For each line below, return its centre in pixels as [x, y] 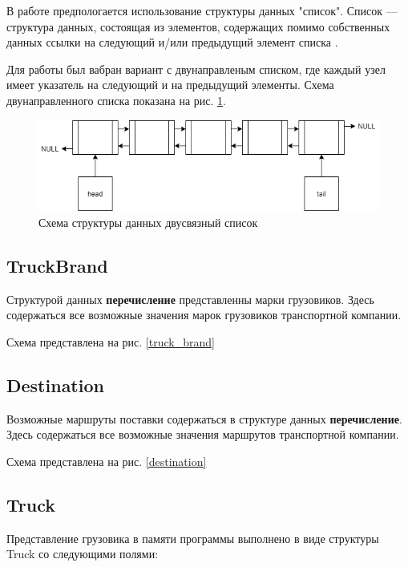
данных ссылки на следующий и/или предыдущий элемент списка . [172, 42]
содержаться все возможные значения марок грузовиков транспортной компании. [204, 315]
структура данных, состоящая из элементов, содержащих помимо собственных [198, 26]
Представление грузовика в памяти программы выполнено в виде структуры [193, 538]
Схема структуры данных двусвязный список [148, 222]
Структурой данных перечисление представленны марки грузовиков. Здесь [190, 299]
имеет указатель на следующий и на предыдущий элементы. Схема [170, 85]
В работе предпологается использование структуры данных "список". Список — [202, 10]
